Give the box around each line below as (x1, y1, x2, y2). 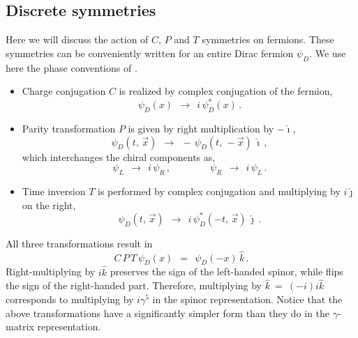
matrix (6, 319, 34, 334)
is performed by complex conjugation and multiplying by (98, 184, 341, 199)
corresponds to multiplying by (6, 291, 134, 306)
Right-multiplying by (6, 264, 96, 279)
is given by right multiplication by (128, 121, 274, 136)
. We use (309, 45, 346, 60)
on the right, (22, 197, 76, 212)
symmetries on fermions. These (202, 32, 334, 47)
